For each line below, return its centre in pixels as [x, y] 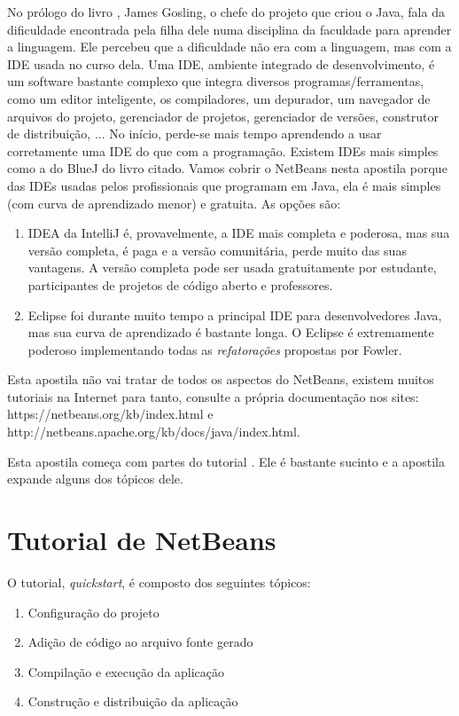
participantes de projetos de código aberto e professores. [180, 284]
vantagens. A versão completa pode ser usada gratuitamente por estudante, [232, 268]
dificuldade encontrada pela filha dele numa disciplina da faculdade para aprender [229, 29]
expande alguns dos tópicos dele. [95, 479]
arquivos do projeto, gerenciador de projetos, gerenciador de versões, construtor [223, 116]
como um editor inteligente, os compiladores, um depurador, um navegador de [219, 98]
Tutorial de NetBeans [142, 540]
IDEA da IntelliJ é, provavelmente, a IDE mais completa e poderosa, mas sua [239, 233]
